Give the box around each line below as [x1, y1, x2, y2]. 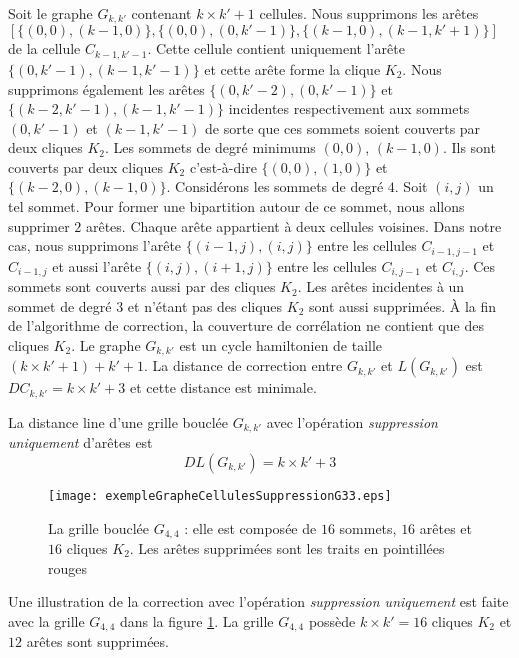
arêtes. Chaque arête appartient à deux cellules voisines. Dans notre [85, 215, 502, 236]
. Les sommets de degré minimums [105, 137, 316, 158]
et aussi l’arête [52, 255, 142, 276]
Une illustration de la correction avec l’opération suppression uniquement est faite [8, 591, 509, 612]
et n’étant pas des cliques [127, 295, 283, 316]
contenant [131, 3, 192, 23]
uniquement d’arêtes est [8, 432, 153, 453]
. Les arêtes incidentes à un [297, 276, 465, 297]
